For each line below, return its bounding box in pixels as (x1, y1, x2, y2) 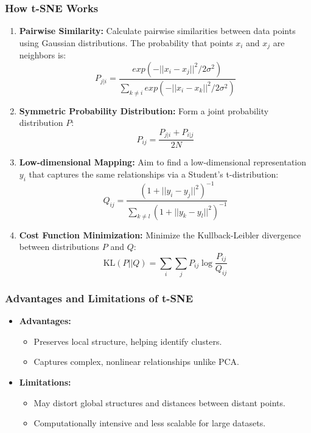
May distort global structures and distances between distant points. (33, 396, 285, 409)
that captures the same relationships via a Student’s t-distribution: (29, 168, 279, 180)
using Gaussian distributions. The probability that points (19, 36, 233, 49)
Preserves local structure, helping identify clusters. (33, 334, 222, 347)
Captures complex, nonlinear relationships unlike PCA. (33, 355, 239, 368)
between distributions (19, 240, 100, 253)
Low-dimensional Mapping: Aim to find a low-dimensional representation (19, 156, 307, 168)
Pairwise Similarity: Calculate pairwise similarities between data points (19, 24, 296, 37)
